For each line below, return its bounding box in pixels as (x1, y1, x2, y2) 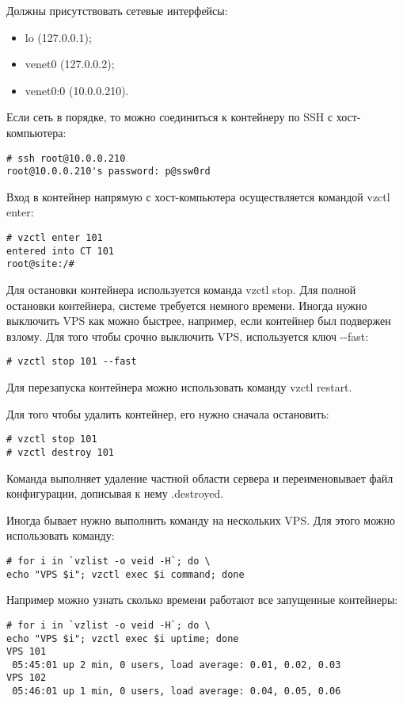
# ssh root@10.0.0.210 (6, 152, 126, 164)
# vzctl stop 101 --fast (6, 356, 137, 368)
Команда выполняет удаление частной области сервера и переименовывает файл (6, 469, 393, 486)
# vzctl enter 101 (6, 232, 103, 244)
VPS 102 (6, 672, 47, 684)
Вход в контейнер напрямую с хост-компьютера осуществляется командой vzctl (6, 188, 390, 204)
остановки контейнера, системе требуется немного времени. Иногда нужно (6, 296, 367, 313)
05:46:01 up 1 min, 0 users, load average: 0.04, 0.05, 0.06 (12, 686, 341, 697)
